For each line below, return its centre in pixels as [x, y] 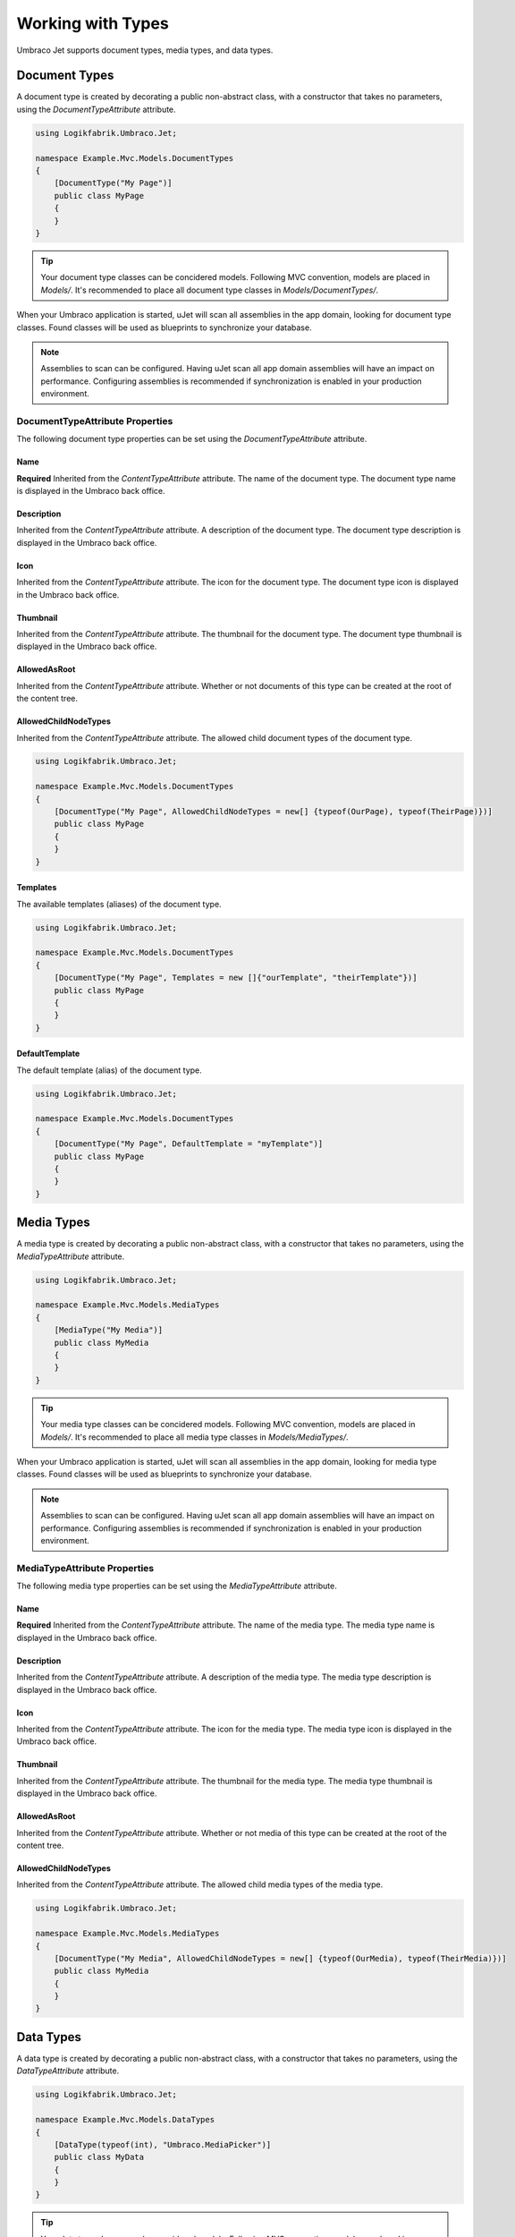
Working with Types [93, 23]
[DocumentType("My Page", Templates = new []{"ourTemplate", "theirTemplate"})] [236, 978]
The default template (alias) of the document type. [110, 1070]
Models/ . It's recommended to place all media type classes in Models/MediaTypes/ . [194, 1437]
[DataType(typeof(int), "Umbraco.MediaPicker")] [163, 2144]
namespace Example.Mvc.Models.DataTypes [125, 2120]
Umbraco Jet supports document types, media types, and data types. [145, 50]
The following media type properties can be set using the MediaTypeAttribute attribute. [177, 1586]
